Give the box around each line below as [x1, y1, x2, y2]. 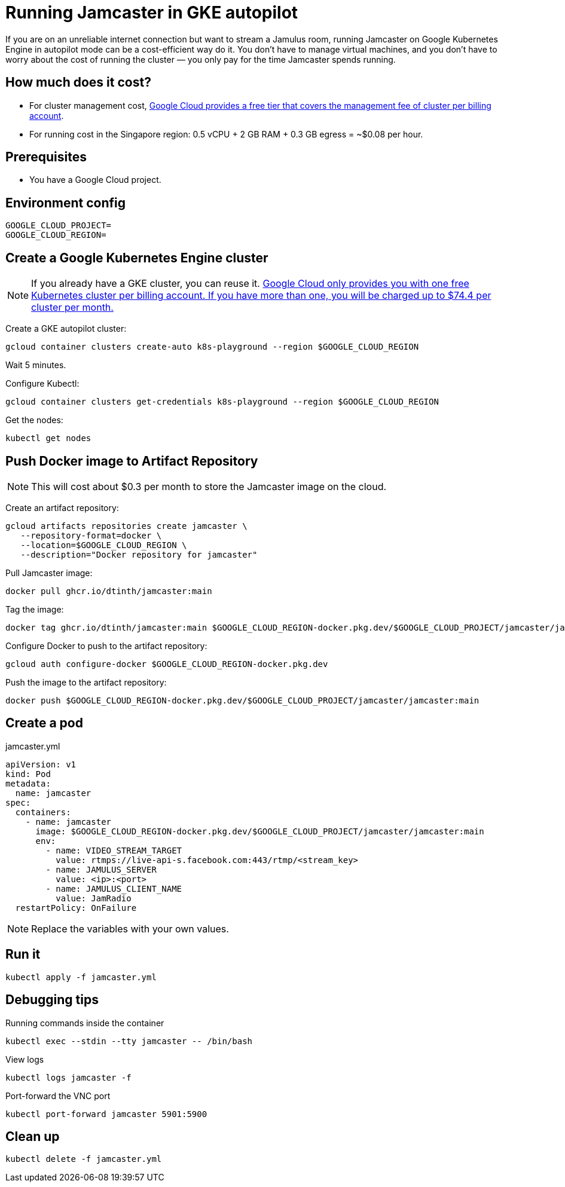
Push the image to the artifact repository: [5, 677, 167, 687]
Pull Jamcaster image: [5, 567, 93, 578]
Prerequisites [5, 149, 87, 165]
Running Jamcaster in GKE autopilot [5, 2, 298, 23]
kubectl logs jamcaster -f [5, 1072, 132, 1082]
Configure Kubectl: [5, 378, 80, 389]
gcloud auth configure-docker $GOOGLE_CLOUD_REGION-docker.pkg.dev [5, 659, 328, 669]
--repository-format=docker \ [20, 530, 162, 540]
